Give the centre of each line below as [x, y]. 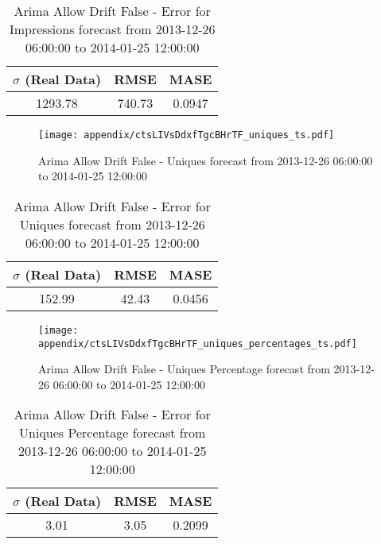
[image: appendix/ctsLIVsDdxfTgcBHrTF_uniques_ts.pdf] [187, 135]
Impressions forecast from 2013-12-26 [112, 29]
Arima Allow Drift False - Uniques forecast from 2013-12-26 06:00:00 [206, 160]
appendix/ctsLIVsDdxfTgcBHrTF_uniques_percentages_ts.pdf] [198, 343]
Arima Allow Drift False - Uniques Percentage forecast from [184, 369]
